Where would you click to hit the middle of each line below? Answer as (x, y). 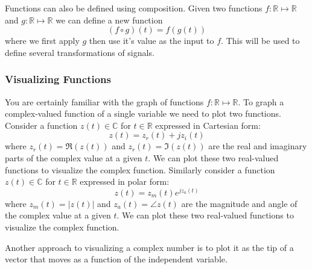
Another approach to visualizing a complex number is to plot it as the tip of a (149, 247)
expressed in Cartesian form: (208, 125)
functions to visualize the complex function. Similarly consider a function (140, 169)
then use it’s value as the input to (151, 41)
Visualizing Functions (58, 79)
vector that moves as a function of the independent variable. (116, 259)
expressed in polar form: (125, 181)
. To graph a (261, 101)
